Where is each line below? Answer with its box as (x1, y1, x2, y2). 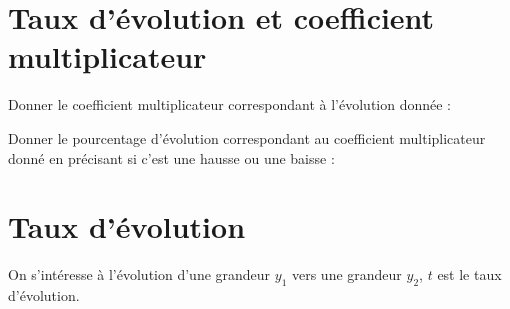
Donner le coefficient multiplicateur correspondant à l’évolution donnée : (8, 94, 452, 115)
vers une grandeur (291, 264, 402, 285)
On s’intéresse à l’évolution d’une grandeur (8, 264, 271, 285)
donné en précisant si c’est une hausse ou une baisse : (8, 147, 335, 168)
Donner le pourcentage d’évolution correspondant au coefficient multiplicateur (8, 127, 486, 148)
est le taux (437, 264, 502, 285)
